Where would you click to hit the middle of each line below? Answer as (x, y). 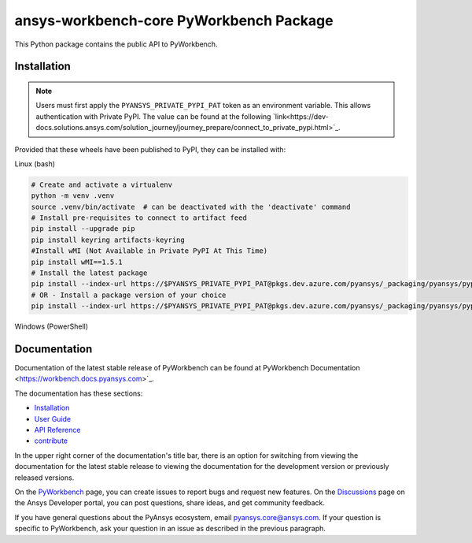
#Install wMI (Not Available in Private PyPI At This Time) (149, 251)
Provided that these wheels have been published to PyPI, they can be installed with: (150, 149)
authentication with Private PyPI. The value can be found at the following (153, 116)
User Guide (53, 418)
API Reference (57, 430)
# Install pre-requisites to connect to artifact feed (139, 218)
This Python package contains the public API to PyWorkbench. (116, 44)
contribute (51, 441)
